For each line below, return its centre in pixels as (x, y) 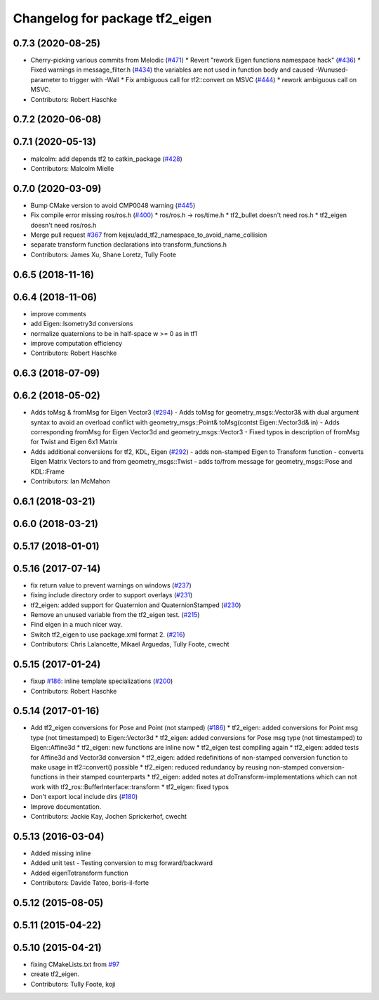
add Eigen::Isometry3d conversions (82, 324)
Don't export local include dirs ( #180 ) (84, 797)
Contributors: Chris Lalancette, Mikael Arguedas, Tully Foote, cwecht (130, 644)
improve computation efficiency (77, 343)
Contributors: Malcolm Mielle (72, 168)
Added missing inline (61, 853)
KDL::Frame (47, 472)
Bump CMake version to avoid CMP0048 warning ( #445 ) (113, 205)
